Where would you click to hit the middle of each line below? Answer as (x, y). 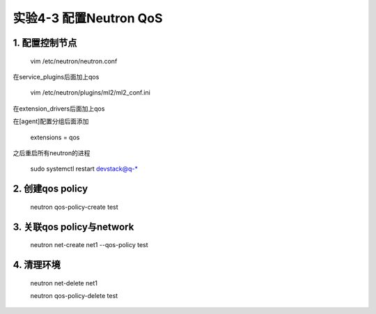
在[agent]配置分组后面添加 (51, 121)
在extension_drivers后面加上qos (59, 109)
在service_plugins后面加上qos (56, 77)
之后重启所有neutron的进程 (52, 152)
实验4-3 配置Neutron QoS (88, 18)
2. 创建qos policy (50, 189)
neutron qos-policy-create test (74, 207)
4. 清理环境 (37, 265)
